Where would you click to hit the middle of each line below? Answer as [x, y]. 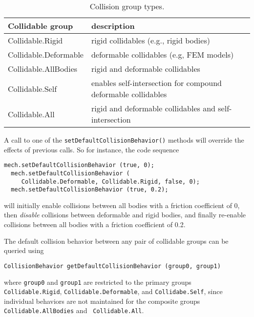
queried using [24, 250]
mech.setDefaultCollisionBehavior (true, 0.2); [90, 190]
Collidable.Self [32, 88]
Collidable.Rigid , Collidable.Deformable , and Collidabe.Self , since [113, 291]
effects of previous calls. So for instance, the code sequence [92, 149]
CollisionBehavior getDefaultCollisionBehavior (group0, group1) [112, 266]
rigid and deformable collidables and [153, 108]
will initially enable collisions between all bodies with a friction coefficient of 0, [122, 205]
